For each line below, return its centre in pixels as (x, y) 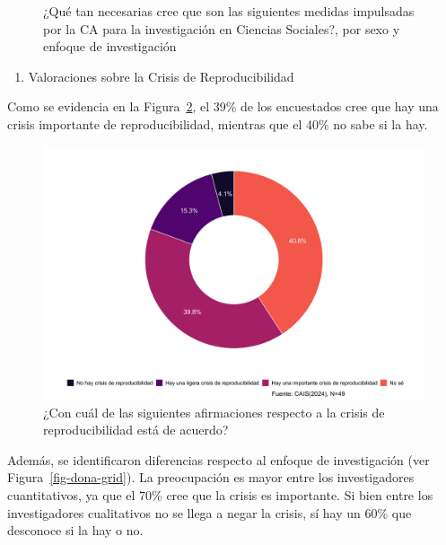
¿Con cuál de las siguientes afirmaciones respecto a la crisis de (214, 412)
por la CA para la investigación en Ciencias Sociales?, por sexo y (222, 28)
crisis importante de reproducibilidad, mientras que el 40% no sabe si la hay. (218, 123)
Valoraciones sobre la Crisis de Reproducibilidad (161, 76)
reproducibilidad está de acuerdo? (136, 430)
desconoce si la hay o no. (75, 530)
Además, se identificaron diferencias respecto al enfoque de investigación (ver (219, 459)
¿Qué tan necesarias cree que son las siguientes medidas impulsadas (229, 11)
